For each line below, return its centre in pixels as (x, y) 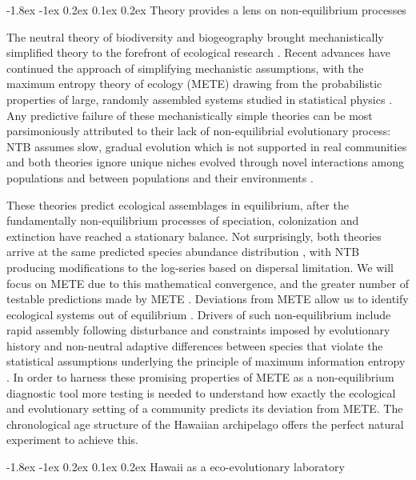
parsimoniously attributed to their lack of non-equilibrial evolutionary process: (199, 131)
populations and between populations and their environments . (160, 177)
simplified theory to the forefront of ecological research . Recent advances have (199, 52)
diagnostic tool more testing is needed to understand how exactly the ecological (201, 392)
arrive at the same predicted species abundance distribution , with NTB (183, 252)
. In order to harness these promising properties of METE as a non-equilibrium (200, 377)
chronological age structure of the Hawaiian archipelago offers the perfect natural (205, 424)
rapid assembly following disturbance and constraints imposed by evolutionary (198, 330)
